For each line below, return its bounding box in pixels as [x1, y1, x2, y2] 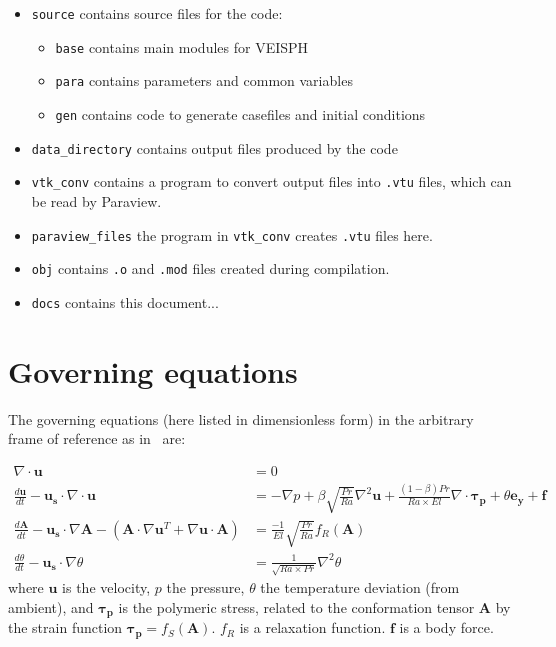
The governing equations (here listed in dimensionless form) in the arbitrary [8, 408, 474, 429]
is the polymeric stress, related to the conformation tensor [118, 596, 475, 617]
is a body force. [399, 617, 494, 638]
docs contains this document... [31, 291, 219, 312]
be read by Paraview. [31, 190, 162, 211]
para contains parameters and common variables [55, 70, 353, 91]
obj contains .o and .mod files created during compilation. [31, 258, 390, 279]
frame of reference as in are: [8, 428, 186, 449]
